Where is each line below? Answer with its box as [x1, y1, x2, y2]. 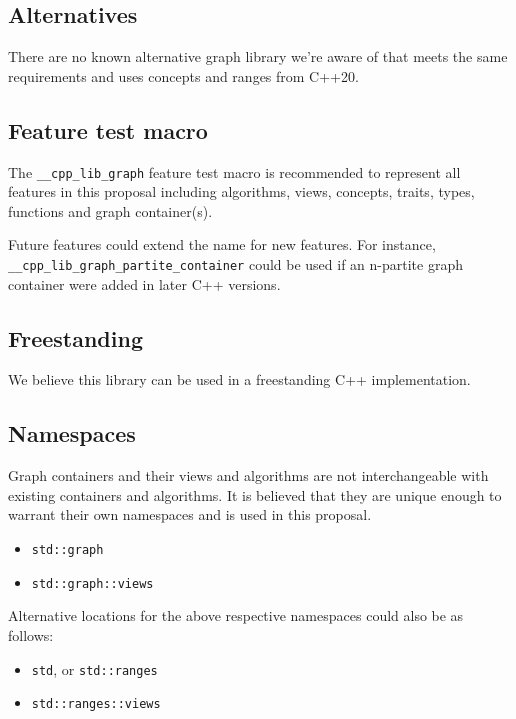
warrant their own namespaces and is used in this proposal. [8, 504, 372, 525]
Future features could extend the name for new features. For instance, [8, 234, 436, 255]
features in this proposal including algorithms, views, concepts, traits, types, [8, 181, 475, 202]
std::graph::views [31, 576, 154, 591]
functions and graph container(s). [8, 200, 213, 221]
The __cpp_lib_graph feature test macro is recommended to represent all [8, 161, 461, 182]
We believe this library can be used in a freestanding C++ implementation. [8, 369, 471, 390]
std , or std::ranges [31, 658, 158, 679]
